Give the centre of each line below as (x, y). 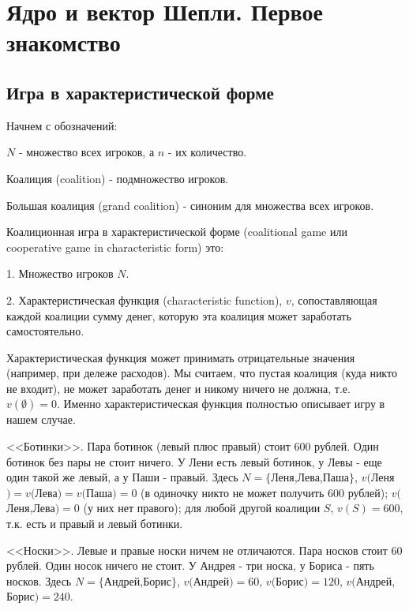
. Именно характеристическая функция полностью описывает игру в (221, 404)
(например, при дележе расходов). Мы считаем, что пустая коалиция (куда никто (202, 373)
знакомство (64, 42)
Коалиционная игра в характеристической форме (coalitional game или (177, 232)
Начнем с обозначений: (62, 125)
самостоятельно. (45, 331)
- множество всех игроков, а (86, 152)
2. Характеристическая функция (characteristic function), (144, 299)
